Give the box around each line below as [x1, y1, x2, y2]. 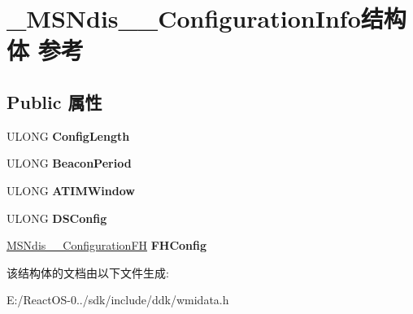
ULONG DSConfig [7, 209, 107, 226]
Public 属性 [7, 89, 102, 114]
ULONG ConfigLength [7, 127, 130, 144]
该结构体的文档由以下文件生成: [7, 264, 169, 281]
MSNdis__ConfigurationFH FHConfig [7, 237, 207, 254]
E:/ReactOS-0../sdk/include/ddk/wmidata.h [7, 291, 229, 308]
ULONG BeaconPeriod [7, 155, 132, 172]
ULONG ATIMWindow [7, 181, 135, 198]
